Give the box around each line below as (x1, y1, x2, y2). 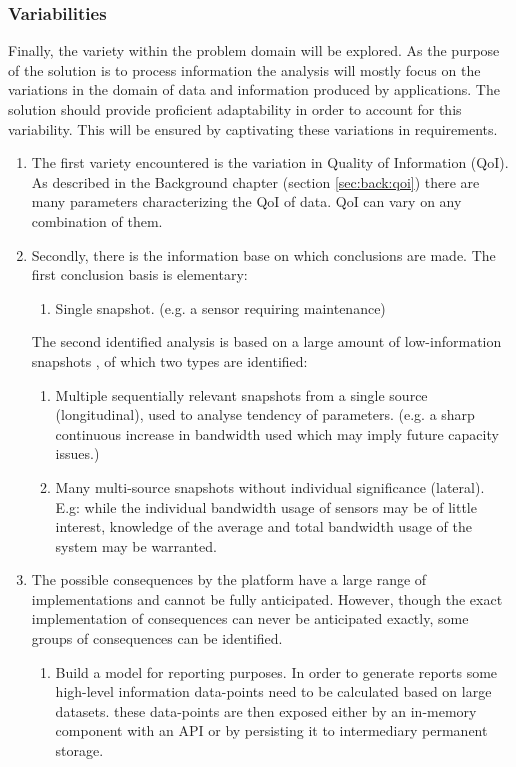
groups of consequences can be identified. (31, 628, 283, 649)
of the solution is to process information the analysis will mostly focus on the (8, 59, 481, 80)
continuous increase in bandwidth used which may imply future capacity (55, 423, 499, 444)
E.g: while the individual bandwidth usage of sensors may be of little (55, 496, 477, 517)
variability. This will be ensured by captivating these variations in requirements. (8, 118, 498, 139)
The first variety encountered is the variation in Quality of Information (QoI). (31, 152, 509, 173)
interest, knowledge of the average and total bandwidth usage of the (55, 516, 472, 537)
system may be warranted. (55, 535, 217, 556)
